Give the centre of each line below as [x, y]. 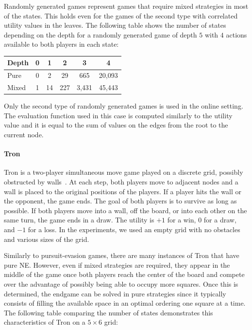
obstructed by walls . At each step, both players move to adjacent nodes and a [121, 182]
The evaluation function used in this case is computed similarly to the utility [118, 115]
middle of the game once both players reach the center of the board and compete [124, 274]
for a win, [182, 220]
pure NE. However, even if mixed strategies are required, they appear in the [117, 265]
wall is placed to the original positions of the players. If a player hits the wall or [123, 191]
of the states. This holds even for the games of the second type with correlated [121, 15]
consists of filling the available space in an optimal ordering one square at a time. [125, 303]
